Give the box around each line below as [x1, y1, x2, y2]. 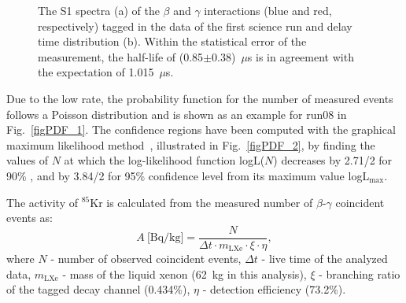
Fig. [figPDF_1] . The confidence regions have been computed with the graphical [6, 121, 396, 138]
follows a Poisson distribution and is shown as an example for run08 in [6, 105, 347, 122]
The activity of [6, 194, 78, 210]
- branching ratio [319, 265, 400, 282]
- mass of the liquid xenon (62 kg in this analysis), [62, 265, 307, 282]
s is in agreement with [247, 48, 354, 65]
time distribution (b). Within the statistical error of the [38, 33, 307, 50]
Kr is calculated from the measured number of [90, 194, 313, 210]
